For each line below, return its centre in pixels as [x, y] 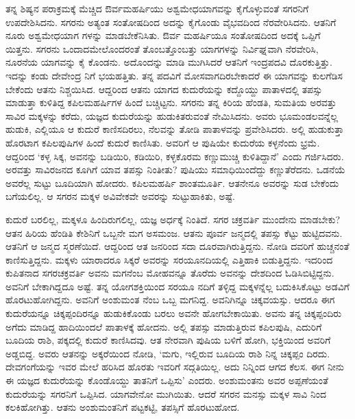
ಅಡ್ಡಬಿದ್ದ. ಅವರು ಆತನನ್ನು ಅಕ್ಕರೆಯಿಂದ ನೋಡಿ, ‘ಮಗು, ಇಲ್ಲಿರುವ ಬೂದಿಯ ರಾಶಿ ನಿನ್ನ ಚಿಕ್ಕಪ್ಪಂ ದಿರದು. [168, 353]
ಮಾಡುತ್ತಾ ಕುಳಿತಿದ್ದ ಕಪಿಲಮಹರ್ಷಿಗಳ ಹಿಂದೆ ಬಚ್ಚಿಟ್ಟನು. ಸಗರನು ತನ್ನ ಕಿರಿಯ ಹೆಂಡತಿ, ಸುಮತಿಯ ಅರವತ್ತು [171, 102]
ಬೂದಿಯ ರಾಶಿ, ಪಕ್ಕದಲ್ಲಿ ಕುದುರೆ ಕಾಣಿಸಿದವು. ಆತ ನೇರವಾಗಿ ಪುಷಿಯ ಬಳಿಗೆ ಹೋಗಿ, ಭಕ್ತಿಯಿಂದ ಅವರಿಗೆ [168, 340]
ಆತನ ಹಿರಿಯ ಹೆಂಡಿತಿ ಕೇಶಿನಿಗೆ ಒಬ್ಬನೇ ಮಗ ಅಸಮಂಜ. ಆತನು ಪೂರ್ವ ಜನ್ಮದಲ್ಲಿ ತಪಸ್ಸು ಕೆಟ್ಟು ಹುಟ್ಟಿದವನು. [174, 232]
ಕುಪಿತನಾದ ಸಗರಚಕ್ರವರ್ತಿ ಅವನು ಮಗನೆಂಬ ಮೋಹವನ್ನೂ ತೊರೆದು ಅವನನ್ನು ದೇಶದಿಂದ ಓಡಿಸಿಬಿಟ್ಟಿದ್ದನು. [170, 273]
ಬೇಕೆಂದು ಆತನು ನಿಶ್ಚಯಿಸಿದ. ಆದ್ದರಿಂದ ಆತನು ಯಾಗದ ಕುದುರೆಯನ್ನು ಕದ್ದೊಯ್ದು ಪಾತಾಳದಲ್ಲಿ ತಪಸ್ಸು [164, 89]
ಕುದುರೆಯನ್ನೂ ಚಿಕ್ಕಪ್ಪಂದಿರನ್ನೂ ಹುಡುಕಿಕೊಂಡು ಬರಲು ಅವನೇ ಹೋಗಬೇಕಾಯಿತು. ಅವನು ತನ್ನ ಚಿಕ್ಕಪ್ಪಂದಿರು [174, 313]
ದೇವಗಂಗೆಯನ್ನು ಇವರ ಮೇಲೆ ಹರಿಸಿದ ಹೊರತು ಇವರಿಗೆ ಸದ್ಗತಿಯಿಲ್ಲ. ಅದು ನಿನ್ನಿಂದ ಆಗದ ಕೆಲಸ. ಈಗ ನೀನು [175, 367]
